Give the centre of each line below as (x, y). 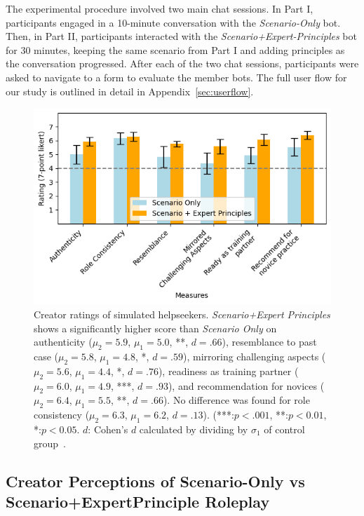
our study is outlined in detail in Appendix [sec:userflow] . (130, 91)
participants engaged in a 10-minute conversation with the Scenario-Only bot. (173, 22)
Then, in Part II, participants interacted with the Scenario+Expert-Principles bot (181, 36)
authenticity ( (63, 342)
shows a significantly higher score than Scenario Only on (155, 328)
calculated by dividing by (194, 429)
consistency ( (62, 415)
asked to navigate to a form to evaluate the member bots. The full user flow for (176, 77)
